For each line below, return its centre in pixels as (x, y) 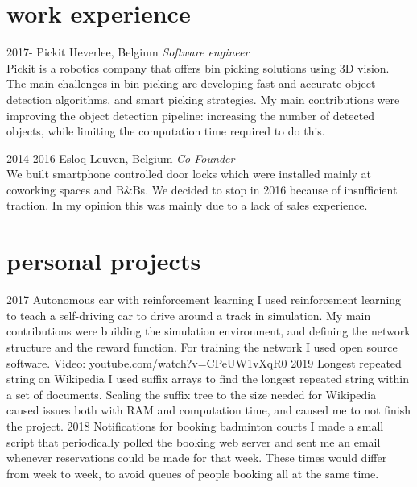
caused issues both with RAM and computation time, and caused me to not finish (208, 410)
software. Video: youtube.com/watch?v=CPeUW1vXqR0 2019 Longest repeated (204, 362)
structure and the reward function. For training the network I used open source (202, 346)
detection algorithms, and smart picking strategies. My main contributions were (203, 99)
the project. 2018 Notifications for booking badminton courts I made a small (195, 425)
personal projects (104, 261)
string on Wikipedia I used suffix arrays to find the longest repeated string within (208, 379)
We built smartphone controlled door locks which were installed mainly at (189, 174)
